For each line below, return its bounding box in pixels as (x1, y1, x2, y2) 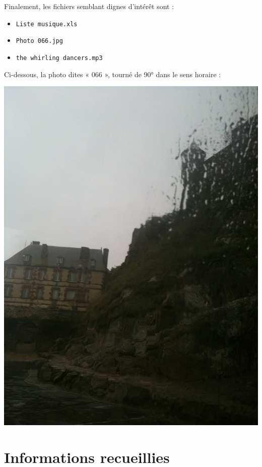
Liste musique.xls (16, 20, 78, 28)
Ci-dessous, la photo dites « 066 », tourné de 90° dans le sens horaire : (4, 69, 221, 79)
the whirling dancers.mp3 (16, 54, 103, 62)
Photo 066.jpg (16, 37, 63, 45)
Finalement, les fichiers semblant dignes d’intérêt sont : (4, 1, 174, 11)
